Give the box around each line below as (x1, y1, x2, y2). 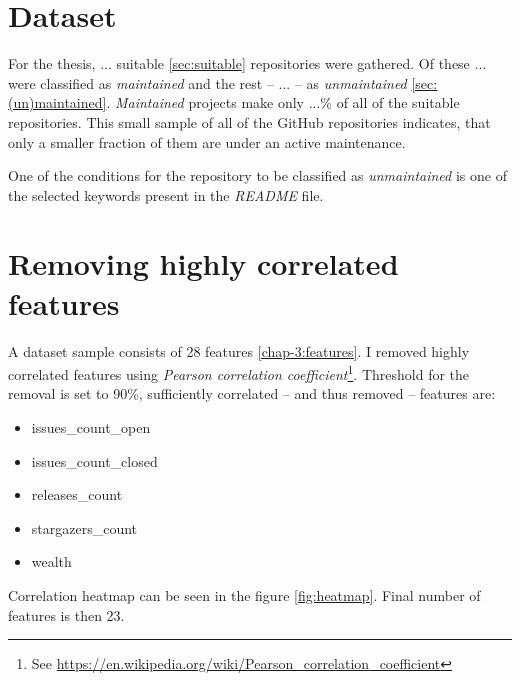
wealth (31, 551, 72, 572)
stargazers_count (31, 517, 138, 538)
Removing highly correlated (8, 243, 399, 284)
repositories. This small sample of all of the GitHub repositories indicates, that (8, 111, 491, 132)
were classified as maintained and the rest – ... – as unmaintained (8, 72, 407, 93)
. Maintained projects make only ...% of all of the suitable (106, 92, 460, 113)
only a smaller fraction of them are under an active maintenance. (8, 131, 406, 152)
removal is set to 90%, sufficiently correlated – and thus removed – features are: (8, 383, 496, 404)
